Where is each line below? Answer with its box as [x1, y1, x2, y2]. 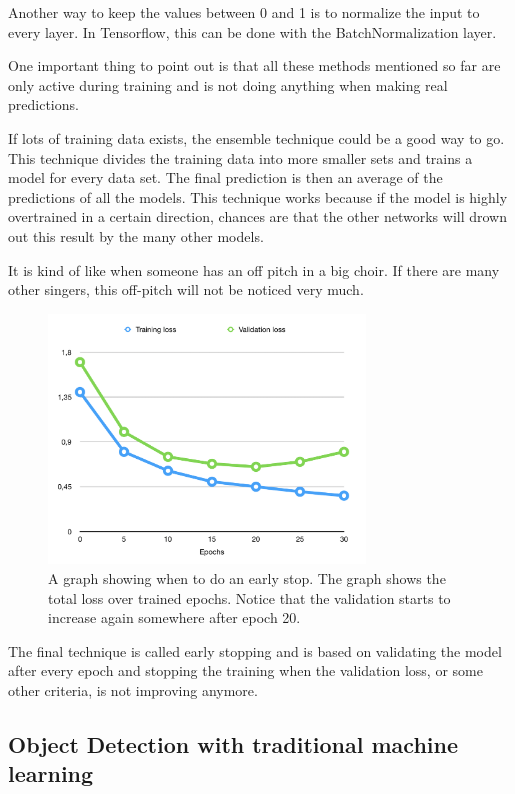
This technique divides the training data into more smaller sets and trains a [8, 147, 473, 168]
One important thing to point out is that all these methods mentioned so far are [8, 55, 501, 76]
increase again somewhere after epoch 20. [48, 607, 301, 628]
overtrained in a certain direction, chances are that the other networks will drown [8, 206, 508, 227]
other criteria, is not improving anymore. [8, 679, 258, 700]
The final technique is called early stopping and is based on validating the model [8, 640, 502, 661]
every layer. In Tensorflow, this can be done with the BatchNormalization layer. [8, 21, 497, 42]
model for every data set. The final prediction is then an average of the [8, 167, 443, 188]
